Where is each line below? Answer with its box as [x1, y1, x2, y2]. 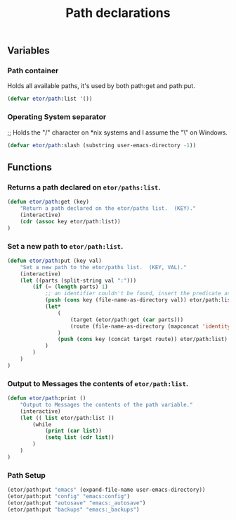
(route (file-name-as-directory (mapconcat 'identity [70, 323, 231, 330]
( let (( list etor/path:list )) [20, 414, 114, 421]
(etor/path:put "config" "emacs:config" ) [7, 493, 131, 500]
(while [32, 421, 52, 428]
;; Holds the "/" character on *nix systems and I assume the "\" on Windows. [7, 128, 228, 137]
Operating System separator [7, 112, 107, 122]
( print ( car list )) [44, 428, 102, 435]
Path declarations [65, 5, 171, 21]
